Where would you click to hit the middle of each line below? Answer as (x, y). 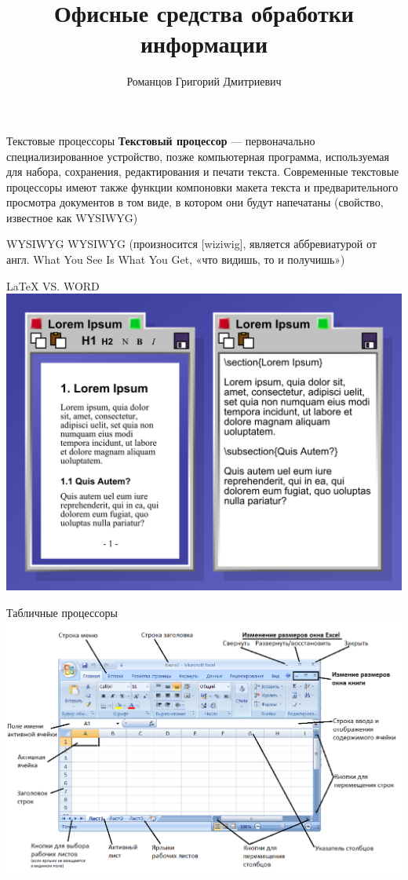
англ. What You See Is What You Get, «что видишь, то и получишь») (176, 259)
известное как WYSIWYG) (72, 217)
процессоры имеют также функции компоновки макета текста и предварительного (202, 186)
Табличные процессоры (62, 612)
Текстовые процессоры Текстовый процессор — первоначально (161, 140)
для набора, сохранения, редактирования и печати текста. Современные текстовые (203, 172)
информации (204, 44)
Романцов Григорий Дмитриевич (204, 81)
